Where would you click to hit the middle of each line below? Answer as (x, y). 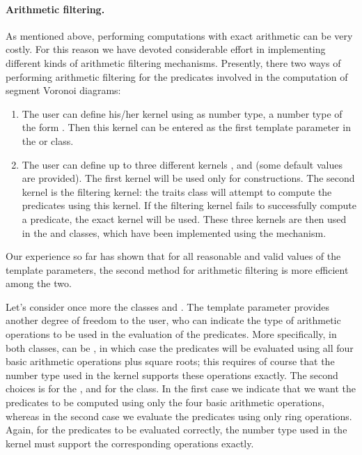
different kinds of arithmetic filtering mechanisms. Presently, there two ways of (173, 62)
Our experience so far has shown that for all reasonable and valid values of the (173, 256)
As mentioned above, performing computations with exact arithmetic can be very (179, 35)
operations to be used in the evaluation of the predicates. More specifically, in (171, 334)
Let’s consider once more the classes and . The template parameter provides (168, 306)
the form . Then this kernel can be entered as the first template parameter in (186, 127)
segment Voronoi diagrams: (63, 90)
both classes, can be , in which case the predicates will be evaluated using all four (180, 347)
